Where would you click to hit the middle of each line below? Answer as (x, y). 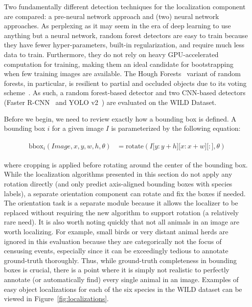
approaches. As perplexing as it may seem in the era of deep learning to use (117, 26)
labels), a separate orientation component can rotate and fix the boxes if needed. (125, 193)
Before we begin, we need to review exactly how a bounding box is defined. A (120, 118)
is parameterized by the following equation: (176, 128)
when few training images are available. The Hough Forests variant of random (123, 73)
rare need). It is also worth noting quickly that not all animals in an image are (122, 222)
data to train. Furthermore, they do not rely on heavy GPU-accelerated (111, 54)
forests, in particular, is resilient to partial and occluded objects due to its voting (125, 83)
